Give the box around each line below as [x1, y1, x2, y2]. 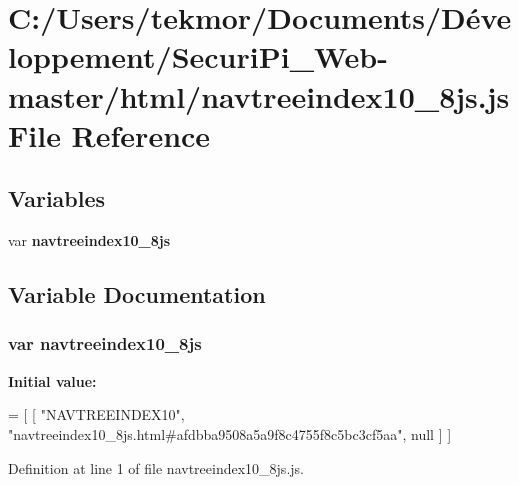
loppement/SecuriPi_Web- [8, 36, 388, 77]
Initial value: [8, 370, 97, 391]
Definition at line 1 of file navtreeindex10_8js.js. [8, 457, 304, 478]
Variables [8, 183, 106, 214]
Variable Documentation [8, 279, 266, 310]
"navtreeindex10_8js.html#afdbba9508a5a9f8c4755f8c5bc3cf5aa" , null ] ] [8, 423, 452, 444]
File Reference [8, 114, 211, 155]
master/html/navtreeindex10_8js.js [8, 75, 510, 116]
